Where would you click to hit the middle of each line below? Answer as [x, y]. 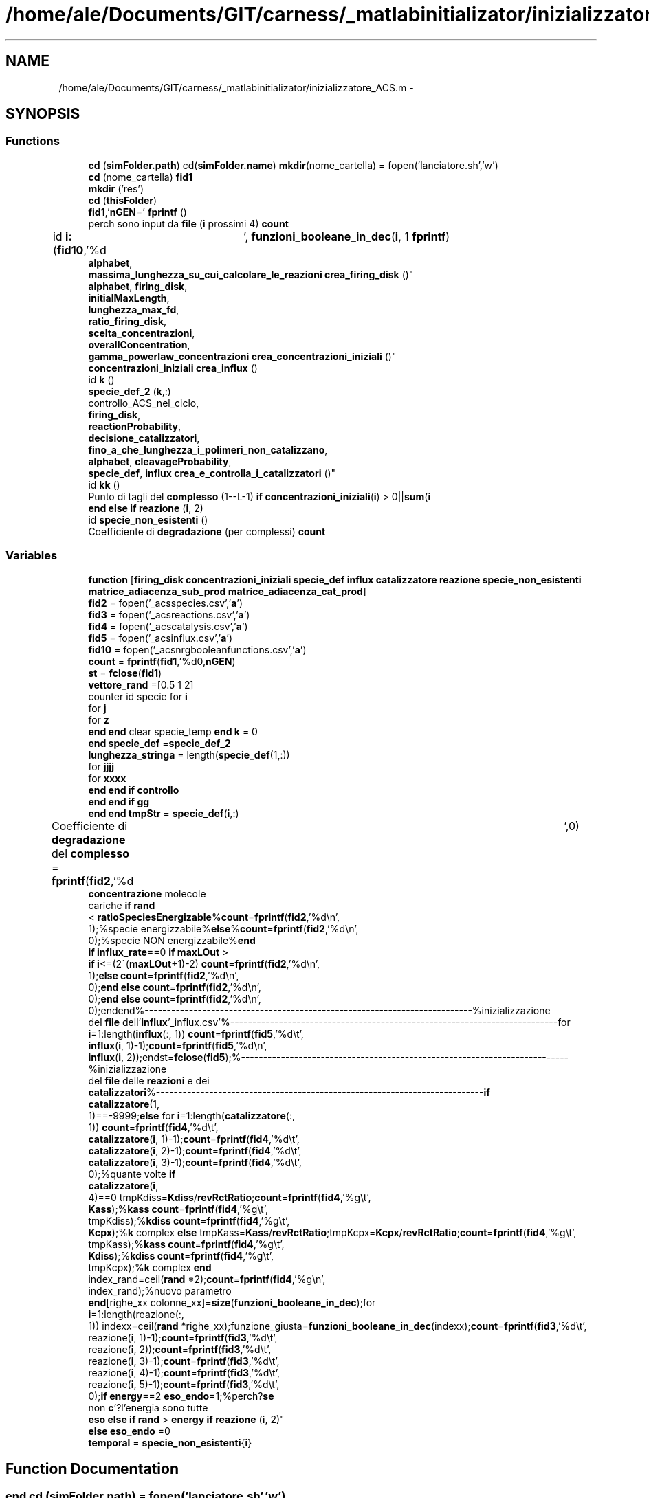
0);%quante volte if [132, 1174]
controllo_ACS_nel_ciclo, [144, 403]
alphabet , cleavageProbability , [160, 461]
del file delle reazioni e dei [149, 1080]
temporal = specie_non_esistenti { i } [170, 1442]
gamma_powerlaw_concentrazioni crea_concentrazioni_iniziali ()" [242, 356]
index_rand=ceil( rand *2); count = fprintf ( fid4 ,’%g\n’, [207, 1279]
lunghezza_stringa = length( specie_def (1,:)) [189, 754]
